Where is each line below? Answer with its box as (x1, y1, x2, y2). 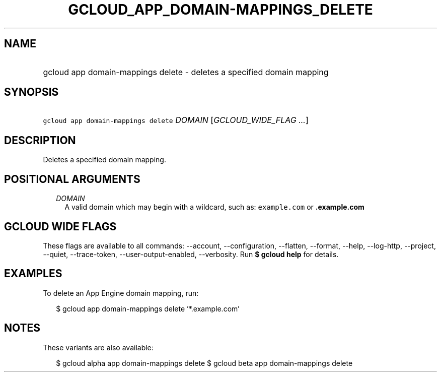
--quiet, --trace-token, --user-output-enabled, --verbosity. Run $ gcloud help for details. (43, 249, 339, 259)
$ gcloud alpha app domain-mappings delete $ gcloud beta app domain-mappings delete (56, 358, 353, 367)
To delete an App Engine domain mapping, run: (43, 288, 199, 297)
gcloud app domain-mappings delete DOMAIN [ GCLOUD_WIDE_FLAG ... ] (43, 115, 309, 126)
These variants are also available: (43, 343, 154, 352)
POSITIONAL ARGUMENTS (4, 172, 140, 185)
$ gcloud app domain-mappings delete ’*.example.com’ (56, 304, 240, 313)
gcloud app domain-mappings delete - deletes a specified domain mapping (43, 67, 329, 77)
